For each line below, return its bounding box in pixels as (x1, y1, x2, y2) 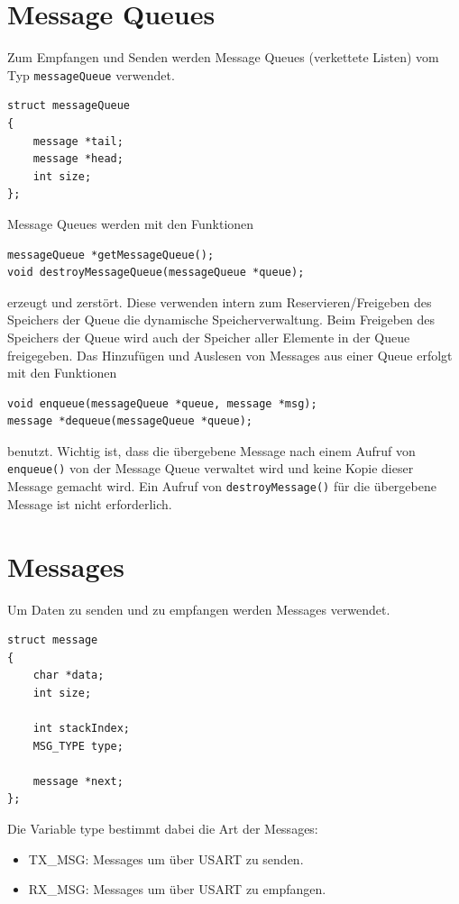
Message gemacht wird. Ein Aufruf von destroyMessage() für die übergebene (7, 477, 436, 496)
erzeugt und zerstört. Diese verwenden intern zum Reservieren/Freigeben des (7, 292, 432, 311)
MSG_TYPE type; (32, 739, 124, 753)
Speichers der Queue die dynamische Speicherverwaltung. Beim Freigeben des (7, 310, 436, 329)
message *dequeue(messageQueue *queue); (7, 415, 253, 428)
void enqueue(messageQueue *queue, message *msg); (7, 397, 317, 410)
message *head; (32, 152, 124, 166)
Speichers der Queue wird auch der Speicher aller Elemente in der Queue (7, 327, 410, 346)
